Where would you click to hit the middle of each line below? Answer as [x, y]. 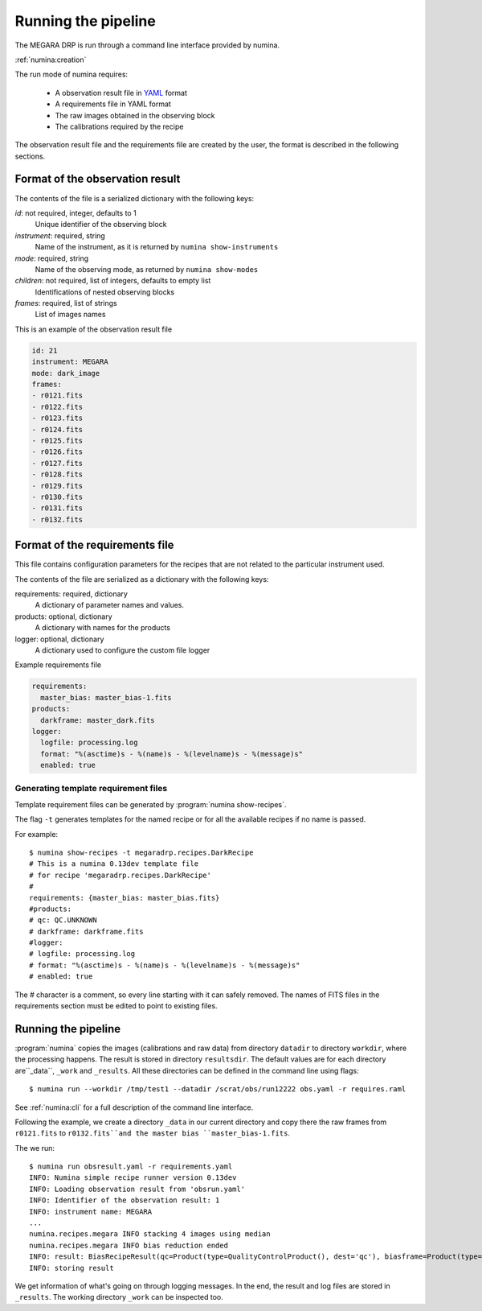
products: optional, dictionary [63, 616]
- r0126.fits [57, 452]
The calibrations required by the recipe [119, 126]
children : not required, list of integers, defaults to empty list [113, 281]
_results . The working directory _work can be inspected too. [119, 1297]
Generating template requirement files [91, 789]
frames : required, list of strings [66, 303]
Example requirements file [58, 665]
